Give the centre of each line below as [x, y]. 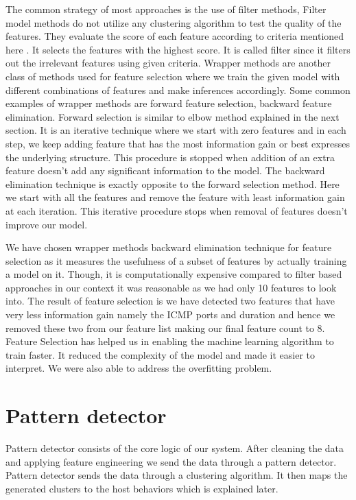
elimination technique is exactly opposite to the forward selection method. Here [173, 183]
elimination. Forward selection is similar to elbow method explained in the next [173, 116]
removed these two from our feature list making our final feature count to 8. [165, 328]
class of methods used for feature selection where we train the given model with [173, 76]
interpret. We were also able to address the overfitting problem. [139, 368]
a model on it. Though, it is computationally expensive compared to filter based [174, 274]
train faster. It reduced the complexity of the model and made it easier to [161, 354]
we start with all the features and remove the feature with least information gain [175, 197]
